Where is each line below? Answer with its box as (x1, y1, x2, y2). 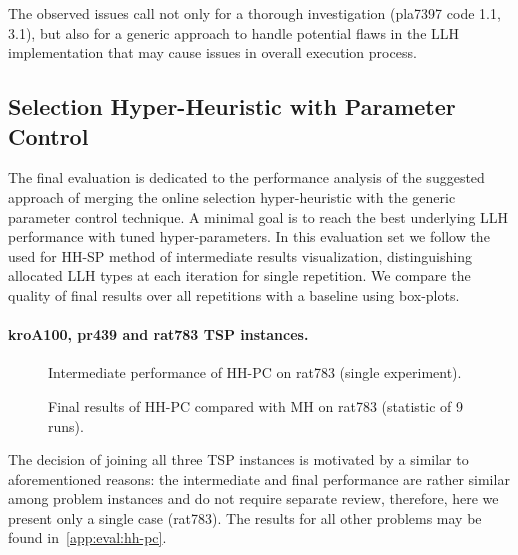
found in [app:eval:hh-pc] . (8, 527, 167, 548)
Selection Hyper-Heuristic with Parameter (8, 91, 456, 122)
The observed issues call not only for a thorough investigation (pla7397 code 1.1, (8, 3, 501, 23)
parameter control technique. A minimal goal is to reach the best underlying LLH (8, 206, 509, 227)
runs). (48, 415, 84, 436)
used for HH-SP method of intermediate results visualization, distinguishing (8, 245, 472, 266)
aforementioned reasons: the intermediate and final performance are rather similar (8, 468, 510, 489)
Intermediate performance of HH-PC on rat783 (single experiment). (48, 362, 462, 383)
